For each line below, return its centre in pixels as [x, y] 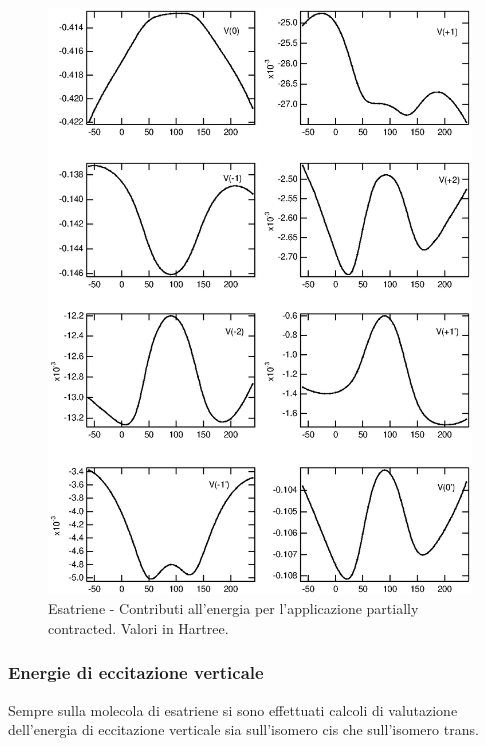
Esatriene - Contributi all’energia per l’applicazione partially [233, 608]
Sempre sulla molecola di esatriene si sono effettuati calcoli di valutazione [233, 709]
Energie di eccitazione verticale [136, 672]
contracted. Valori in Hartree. [138, 627]
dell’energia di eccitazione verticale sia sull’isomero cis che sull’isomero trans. [243, 729]
